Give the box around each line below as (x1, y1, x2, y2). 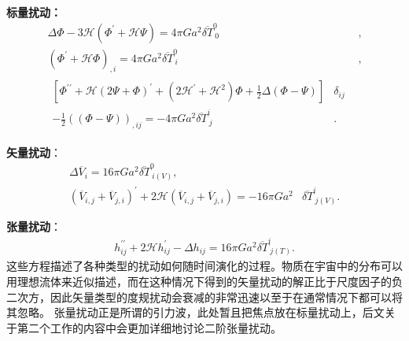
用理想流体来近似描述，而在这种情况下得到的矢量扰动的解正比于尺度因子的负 (6, 272, 403, 289)
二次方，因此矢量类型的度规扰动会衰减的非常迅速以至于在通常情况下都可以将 (6, 288, 403, 305)
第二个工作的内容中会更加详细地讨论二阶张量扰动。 (17, 319, 282, 335)
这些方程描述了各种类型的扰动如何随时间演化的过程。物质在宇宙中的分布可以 (6, 258, 403, 274)
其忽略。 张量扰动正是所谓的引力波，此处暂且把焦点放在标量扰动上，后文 (6, 304, 385, 321)
